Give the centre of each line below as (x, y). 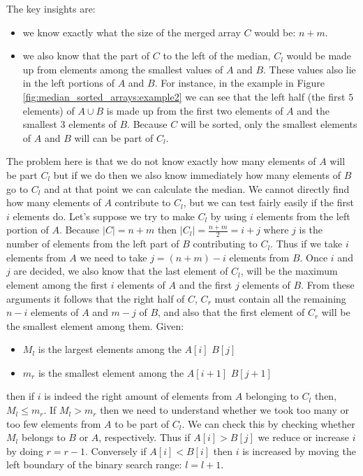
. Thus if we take (306, 244)
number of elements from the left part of (93, 244)
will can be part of (114, 137)
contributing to (225, 244)
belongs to (43, 437)
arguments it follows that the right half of (96, 298)
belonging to (272, 396)
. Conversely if (116, 450)
